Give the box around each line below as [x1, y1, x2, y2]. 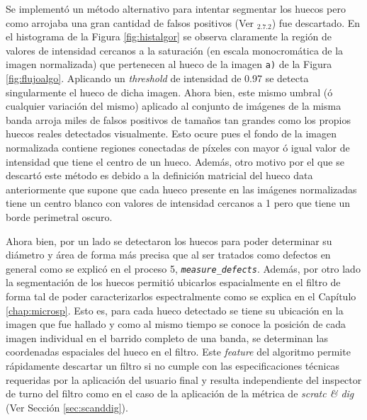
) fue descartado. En [271, 15, 361, 30]
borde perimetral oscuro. [6, 209, 113, 224]
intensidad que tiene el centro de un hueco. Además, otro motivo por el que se [6, 154, 344, 169]
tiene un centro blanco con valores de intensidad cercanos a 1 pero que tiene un [6, 195, 351, 210]
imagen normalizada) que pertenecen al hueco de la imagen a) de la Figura [6, 57, 332, 72]
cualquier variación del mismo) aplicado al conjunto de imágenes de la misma [6, 98, 341, 113]
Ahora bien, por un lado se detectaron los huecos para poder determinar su [6, 233, 332, 248]
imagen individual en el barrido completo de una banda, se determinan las [6, 330, 328, 345]
